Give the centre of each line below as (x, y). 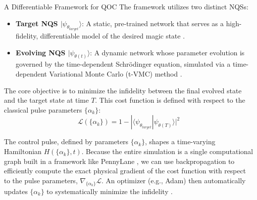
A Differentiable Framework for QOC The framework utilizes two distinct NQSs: (126, 6)
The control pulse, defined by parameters (66, 141)
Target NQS (37, 23)
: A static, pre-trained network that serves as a (153, 23)
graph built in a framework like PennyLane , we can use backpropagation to (119, 161)
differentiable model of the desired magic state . (113, 36)
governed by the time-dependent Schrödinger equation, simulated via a (123, 64)
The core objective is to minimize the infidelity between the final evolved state (123, 90)
